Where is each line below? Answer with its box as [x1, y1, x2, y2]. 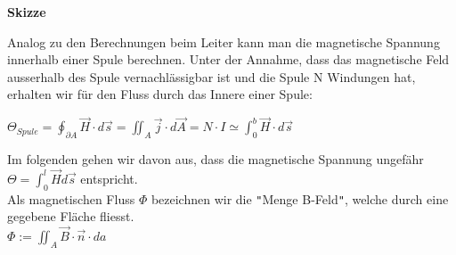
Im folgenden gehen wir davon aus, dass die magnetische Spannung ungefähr [7, 149, 424, 168]
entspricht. [80, 169, 138, 187]
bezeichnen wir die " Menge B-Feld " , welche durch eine [151, 189, 449, 208]
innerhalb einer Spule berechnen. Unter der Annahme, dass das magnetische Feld [7, 50, 450, 69]
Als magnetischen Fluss [7, 189, 135, 208]
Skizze [7, 3, 46, 21]
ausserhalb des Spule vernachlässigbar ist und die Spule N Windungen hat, [7, 67, 416, 86]
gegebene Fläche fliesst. [7, 207, 134, 226]
